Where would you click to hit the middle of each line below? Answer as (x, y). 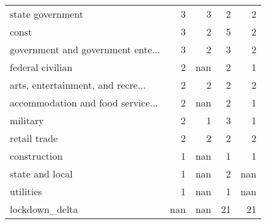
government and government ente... (85, 49)
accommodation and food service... (84, 103)
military (27, 120)
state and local (41, 174)
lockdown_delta (44, 209)
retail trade (34, 138)
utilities (26, 191)
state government (47, 14)
